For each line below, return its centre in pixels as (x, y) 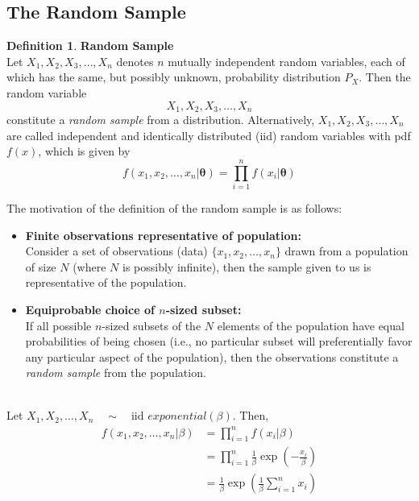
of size (41, 266)
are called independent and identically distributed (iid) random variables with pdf (209, 135)
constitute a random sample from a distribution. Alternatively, (161, 120)
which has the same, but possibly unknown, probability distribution (174, 77)
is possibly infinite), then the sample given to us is (247, 266)
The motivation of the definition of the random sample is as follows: (174, 207)
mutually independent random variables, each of (286, 61)
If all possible (58, 325)
